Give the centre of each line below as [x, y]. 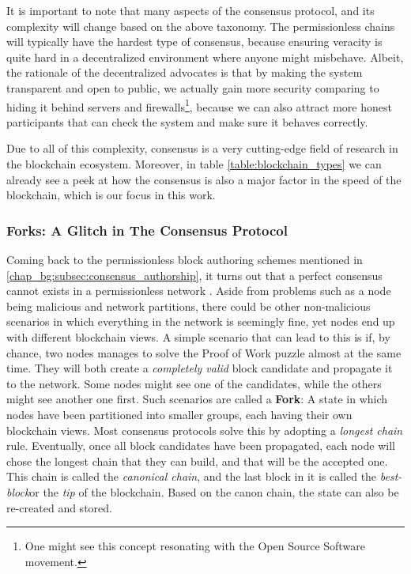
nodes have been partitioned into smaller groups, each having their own [179, 414]
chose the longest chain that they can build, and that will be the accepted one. [197, 461]
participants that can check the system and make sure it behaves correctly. [187, 121]
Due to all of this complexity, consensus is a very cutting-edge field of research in [202, 148]
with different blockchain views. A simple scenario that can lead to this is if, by [198, 336]
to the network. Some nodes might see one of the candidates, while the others [194, 383]
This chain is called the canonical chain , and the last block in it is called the [192, 476]
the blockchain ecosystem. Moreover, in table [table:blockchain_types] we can [194, 164]
